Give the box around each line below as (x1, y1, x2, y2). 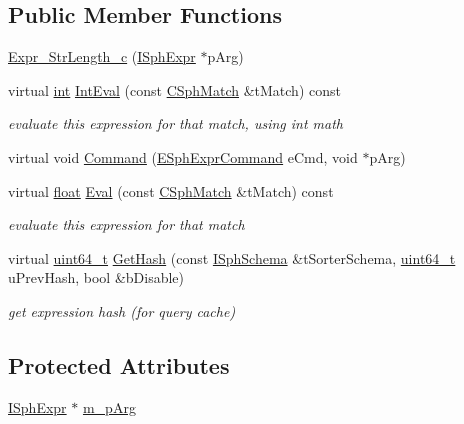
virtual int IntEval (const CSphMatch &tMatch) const (8, 79, 341, 100)
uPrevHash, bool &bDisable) (8, 267, 185, 288)
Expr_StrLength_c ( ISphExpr (8, 46, 196, 67)
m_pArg (82, 396, 136, 417)
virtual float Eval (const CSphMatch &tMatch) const (8, 180, 334, 201)
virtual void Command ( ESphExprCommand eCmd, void (8, 146, 358, 167)
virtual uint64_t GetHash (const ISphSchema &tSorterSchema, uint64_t (8, 247, 456, 268)
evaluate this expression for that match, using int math (8, 113, 343, 134)
